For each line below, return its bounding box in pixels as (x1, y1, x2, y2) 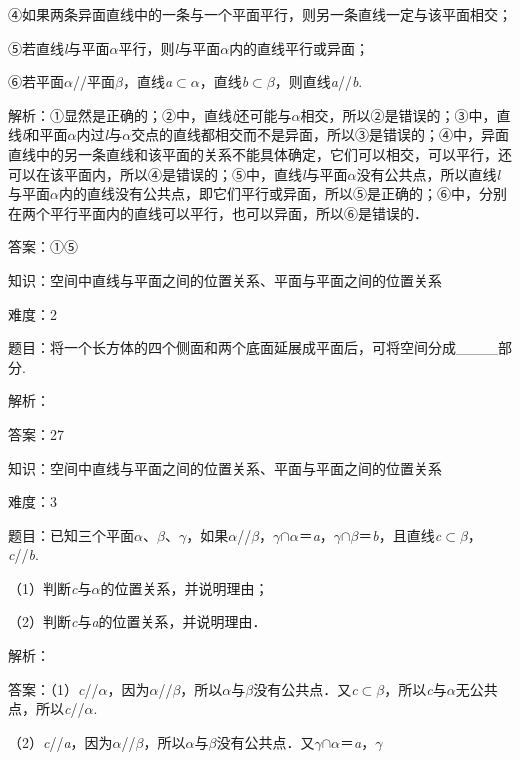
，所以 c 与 (384, 678, 447, 699)
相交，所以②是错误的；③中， (300, 104, 497, 125)
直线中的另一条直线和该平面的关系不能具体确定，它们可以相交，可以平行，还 (8, 143, 512, 164)
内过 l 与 (76, 124, 123, 145)
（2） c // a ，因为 (8, 731, 113, 752)
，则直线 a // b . (274, 71, 363, 92)
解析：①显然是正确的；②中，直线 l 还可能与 (8, 104, 292, 125)
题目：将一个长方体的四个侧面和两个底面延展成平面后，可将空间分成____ (8, 337, 498, 358)
